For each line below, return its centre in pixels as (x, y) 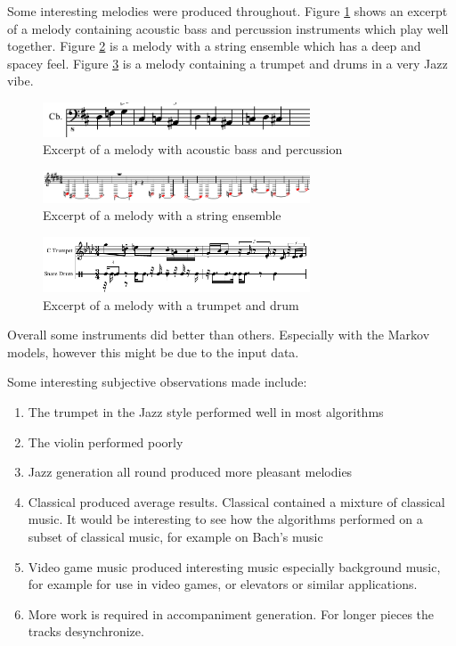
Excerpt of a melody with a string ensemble (162, 215)
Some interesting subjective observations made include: (157, 382)
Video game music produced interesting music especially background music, (234, 566)
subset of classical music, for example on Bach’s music (175, 536)
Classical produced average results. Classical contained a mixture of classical (236, 501)
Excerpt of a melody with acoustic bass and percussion (193, 149)
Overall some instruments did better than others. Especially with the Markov (219, 335)
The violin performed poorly (106, 442)
